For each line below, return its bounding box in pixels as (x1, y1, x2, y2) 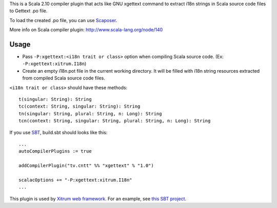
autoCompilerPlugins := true (18, 149, 92, 154)
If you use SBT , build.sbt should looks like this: (9, 129, 108, 135)
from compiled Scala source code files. (22, 75, 105, 81)
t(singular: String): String (18, 96, 92, 102)
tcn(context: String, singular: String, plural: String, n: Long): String (18, 118, 211, 124)
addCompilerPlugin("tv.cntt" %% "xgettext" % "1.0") (18, 163, 154, 169)
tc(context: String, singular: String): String (18, 103, 141, 110)
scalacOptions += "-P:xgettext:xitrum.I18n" (18, 177, 133, 183)
